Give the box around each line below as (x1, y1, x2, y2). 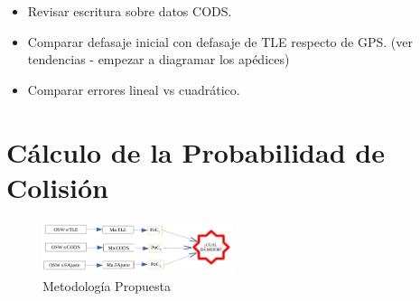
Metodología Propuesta (42, 276, 171, 295)
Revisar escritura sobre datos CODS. (27, 2, 232, 20)
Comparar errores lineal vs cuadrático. (27, 80, 240, 99)
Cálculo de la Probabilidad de (6, 133, 385, 170)
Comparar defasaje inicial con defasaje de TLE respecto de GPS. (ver (27, 32, 413, 51)
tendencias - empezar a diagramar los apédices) (27, 50, 290, 69)
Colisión (6, 168, 108, 205)
